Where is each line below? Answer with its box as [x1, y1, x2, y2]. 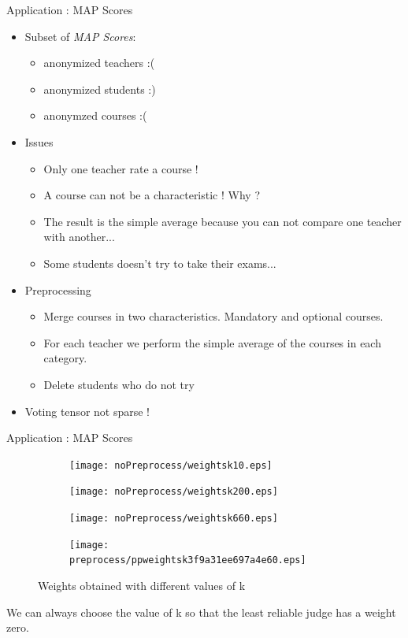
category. [43, 350, 87, 366]
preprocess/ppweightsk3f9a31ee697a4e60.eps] [69, 555, 306, 566]
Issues [24, 133, 54, 150]
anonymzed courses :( [43, 107, 147, 124]
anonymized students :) [43, 80, 156, 97]
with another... [43, 228, 115, 245]
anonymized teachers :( [43, 54, 155, 71]
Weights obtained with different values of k [38, 577, 246, 593]
